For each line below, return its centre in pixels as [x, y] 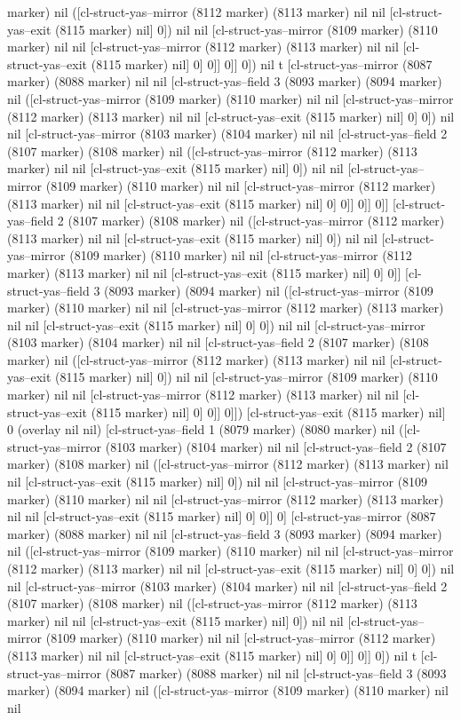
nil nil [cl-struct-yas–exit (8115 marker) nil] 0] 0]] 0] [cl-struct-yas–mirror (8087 [222, 516]
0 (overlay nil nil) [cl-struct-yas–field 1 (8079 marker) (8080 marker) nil [201, 429]
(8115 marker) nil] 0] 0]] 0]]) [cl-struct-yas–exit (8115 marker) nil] [268, 411]
